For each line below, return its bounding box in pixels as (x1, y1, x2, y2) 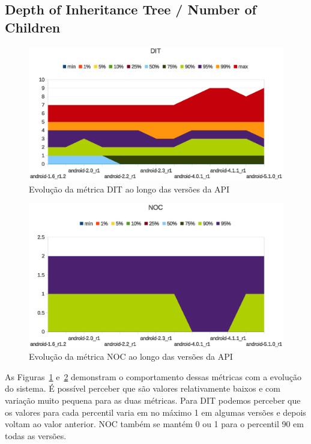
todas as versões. (5, 429, 67, 442)
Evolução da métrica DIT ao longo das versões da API (29, 182, 230, 195)
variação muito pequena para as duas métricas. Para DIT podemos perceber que (5, 394, 301, 407)
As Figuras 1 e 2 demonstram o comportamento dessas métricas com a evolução (5, 370, 301, 383)
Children (5, 17, 61, 36)
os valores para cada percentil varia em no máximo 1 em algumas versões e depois (5, 405, 306, 418)
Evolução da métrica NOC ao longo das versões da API (29, 350, 233, 363)
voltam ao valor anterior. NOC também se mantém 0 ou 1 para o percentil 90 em (5, 418, 304, 430)
